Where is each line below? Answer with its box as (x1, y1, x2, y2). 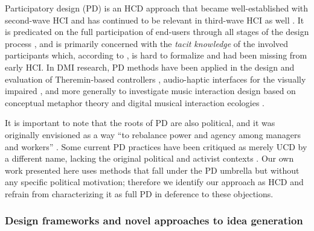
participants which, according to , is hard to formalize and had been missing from (5, 49, 307, 62)
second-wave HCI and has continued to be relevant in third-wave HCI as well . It (5, 13, 304, 26)
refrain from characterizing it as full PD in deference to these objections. (5, 187, 274, 200)
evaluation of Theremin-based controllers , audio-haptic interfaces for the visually (5, 72, 306, 85)
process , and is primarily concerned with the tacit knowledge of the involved (5, 37, 289, 49)
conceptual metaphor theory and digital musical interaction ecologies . (5, 96, 265, 109)
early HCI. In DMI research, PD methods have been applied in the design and (5, 60, 295, 73)
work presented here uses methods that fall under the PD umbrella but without (5, 163, 300, 176)
